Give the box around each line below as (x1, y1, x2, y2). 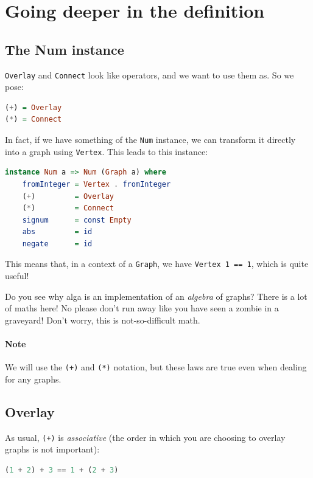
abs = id (22, 227, 93, 237)
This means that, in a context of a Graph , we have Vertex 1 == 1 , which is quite (5, 257, 309, 270)
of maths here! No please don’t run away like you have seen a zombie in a (5, 302, 279, 314)
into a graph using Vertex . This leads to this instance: (5, 145, 208, 158)
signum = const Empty (22, 215, 132, 224)
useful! (5, 269, 29, 282)
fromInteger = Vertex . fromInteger (22, 179, 171, 189)
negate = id (22, 239, 93, 248)
